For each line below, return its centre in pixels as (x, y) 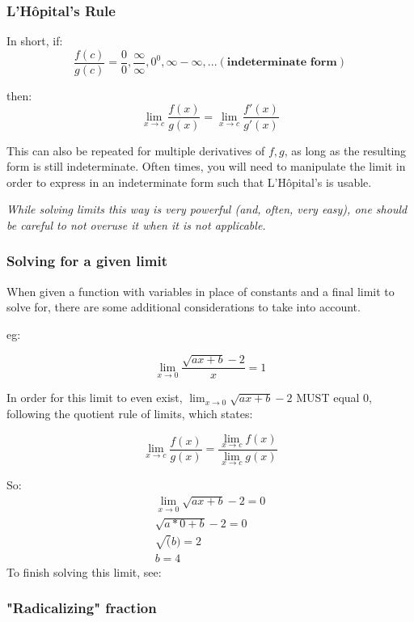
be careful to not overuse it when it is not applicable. (136, 224)
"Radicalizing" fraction (82, 608)
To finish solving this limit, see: (84, 571)
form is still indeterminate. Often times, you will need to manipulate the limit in (206, 166)
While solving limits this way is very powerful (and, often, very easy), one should (207, 209)
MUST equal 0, (334, 398)
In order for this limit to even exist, (95, 398)
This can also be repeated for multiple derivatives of (136, 150)
